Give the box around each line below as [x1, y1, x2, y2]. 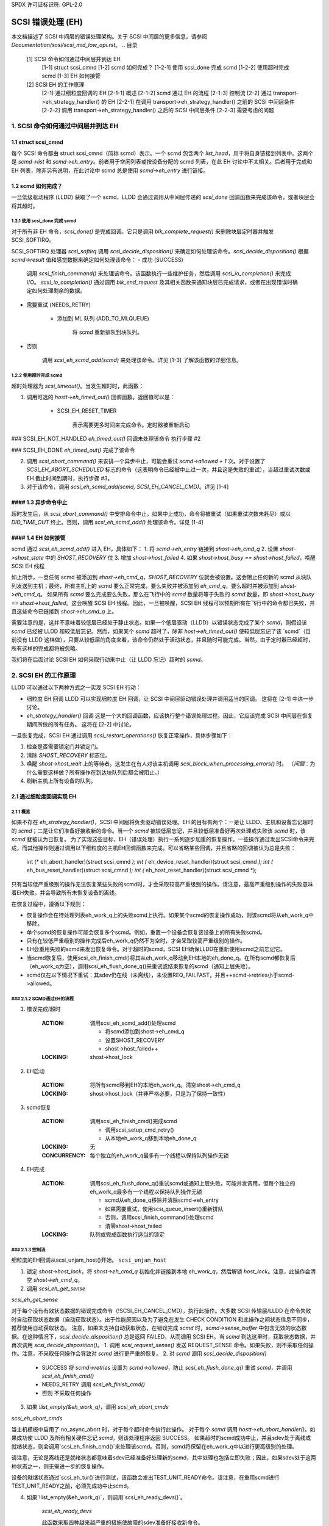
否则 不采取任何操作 [41, 1389, 91, 1397]
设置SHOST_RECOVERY [105, 1036, 165, 1044]
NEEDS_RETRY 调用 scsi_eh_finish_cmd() [41, 1381, 146, 1388]
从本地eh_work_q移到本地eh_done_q [105, 1135, 197, 1142]
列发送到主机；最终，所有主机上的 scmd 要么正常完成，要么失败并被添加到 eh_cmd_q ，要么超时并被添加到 [11, 582, 280, 589]
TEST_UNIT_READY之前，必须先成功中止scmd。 [11, 1482, 132, 1489]
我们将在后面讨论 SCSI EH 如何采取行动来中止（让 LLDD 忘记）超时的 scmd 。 [11, 656, 207, 663]
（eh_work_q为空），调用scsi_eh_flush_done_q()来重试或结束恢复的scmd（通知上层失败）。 [26, 963, 254, 970]
